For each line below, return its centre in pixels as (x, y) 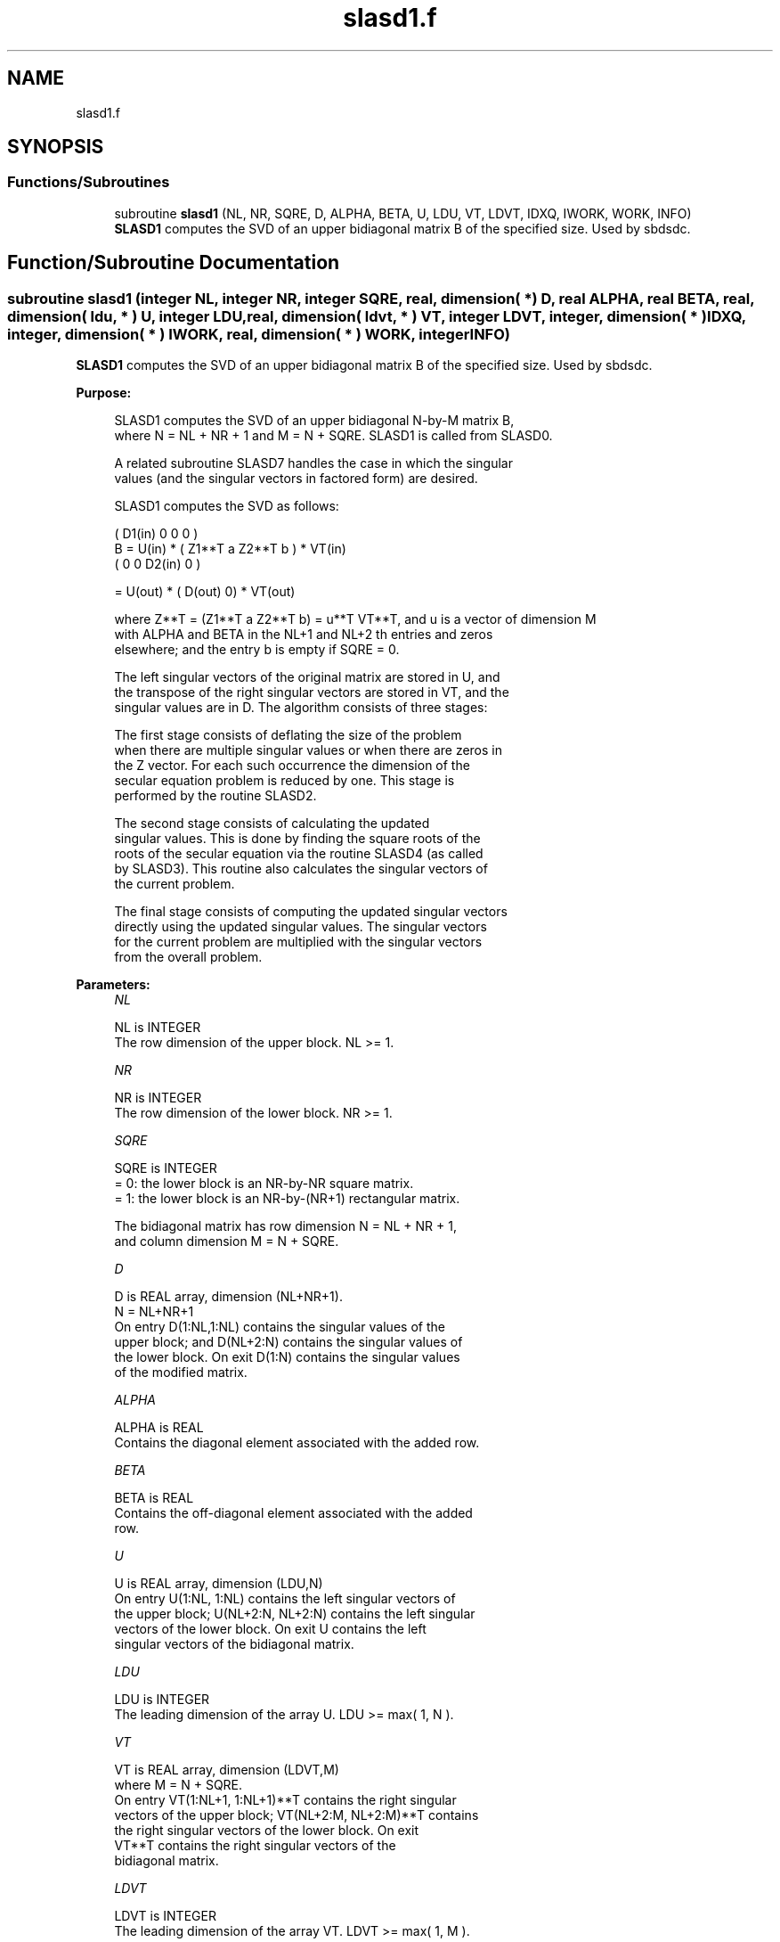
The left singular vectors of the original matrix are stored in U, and (307, 677)
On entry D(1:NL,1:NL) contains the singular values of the (280, 1327)
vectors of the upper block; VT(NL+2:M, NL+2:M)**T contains (297, 1815)
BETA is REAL (154, 1498)
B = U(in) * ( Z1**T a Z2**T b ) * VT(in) (230, 549)
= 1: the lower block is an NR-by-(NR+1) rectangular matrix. (287, 1199)
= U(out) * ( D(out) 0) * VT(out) (205, 592)
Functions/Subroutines (89, 182)
